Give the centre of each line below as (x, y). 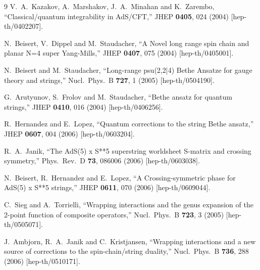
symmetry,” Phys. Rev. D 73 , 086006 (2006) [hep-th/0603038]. (102, 161)
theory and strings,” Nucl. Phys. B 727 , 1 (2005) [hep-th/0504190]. (109, 80)
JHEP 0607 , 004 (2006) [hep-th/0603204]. (69, 133)
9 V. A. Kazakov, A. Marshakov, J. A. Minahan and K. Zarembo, (109, 6)
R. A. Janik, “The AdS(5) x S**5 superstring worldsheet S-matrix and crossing (128, 150)
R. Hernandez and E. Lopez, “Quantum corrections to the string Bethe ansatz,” (129, 124)
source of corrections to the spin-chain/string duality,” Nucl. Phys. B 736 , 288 (126, 251)
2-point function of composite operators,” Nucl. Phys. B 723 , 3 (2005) (114, 214)
